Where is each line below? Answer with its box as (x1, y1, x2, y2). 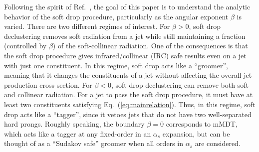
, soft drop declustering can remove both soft (111, 79, 249, 90)
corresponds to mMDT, (166, 119, 238, 129)
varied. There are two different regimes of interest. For (4, 21, 170, 31)
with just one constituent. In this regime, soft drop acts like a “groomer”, (4, 60, 228, 70)
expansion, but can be (162, 128, 230, 139)
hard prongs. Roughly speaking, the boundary (4, 119, 145, 129)
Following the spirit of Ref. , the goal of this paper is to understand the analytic (4, 1, 251, 11)
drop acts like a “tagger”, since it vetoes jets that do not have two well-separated (4, 109, 252, 119)
